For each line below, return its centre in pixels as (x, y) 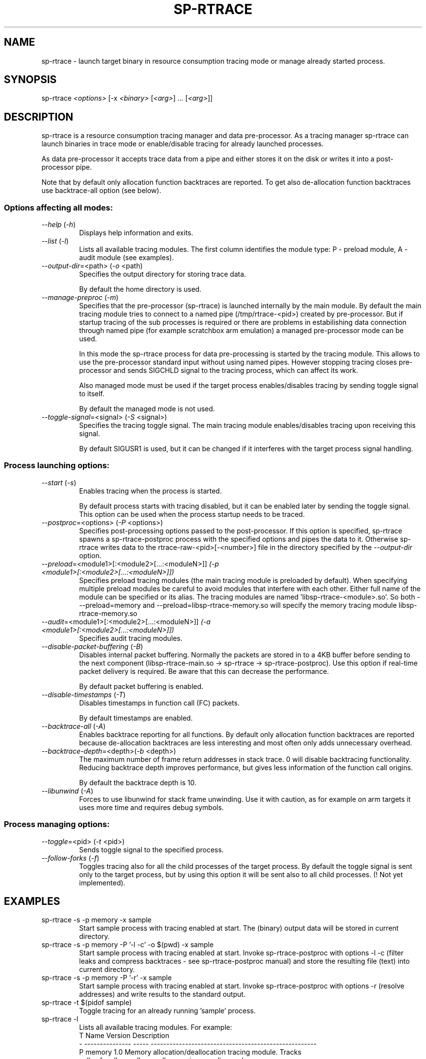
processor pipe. (67, 167)
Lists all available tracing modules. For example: (156, 1027)
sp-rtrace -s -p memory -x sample (97, 920)
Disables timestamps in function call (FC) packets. (159, 703)
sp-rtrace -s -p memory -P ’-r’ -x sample (107, 978)
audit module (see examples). (126, 258)
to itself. (92, 394)
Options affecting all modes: (59, 207)
